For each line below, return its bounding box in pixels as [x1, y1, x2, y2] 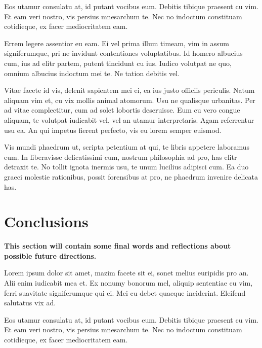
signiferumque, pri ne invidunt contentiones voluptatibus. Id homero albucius [4, 48, 243, 58]
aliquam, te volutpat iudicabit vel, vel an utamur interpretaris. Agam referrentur [4, 114, 254, 125]
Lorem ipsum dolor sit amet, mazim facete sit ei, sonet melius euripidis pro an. [4, 267, 249, 278]
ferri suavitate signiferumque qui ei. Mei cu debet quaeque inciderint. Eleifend [4, 287, 246, 298]
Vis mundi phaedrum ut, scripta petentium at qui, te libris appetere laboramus [4, 142, 250, 152]
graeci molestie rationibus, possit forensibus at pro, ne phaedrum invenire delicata [4, 171, 258, 182]
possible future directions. [4, 250, 97, 261]
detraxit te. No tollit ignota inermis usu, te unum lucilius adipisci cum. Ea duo [4, 161, 249, 172]
